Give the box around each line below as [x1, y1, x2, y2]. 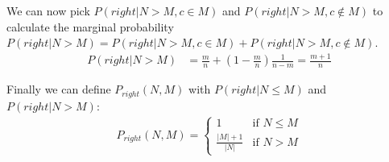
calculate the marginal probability [6, 18, 174, 35]
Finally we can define [6, 81, 111, 98]
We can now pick [6, 2, 90, 19]
